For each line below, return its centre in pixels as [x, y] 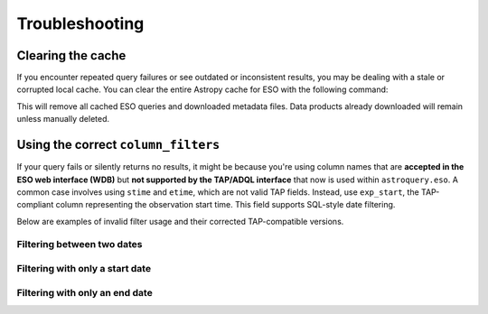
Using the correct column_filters [118, 145]
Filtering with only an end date [84, 292]
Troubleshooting [80, 23]
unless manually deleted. [63, 119]
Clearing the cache [71, 55]
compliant [35, 205]
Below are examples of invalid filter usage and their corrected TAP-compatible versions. [180, 221]
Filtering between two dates [80, 245]
